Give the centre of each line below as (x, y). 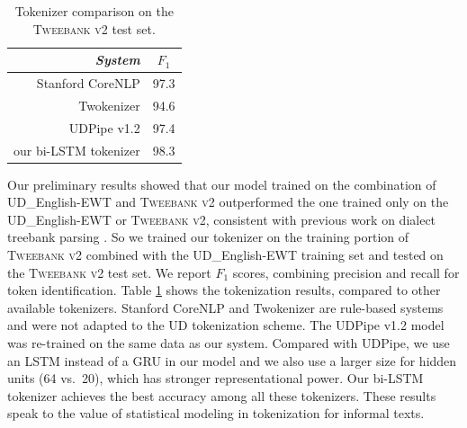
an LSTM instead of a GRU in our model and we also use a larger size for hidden (232, 360)
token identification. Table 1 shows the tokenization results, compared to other (224, 290)
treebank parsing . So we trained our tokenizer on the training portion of (208, 237)
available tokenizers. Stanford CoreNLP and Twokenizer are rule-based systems (225, 307)
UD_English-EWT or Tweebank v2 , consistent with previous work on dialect (222, 219)
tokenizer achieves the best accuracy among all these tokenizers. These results (222, 395)
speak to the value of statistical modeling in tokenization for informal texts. (216, 413)
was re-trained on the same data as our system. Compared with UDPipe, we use (229, 343)
